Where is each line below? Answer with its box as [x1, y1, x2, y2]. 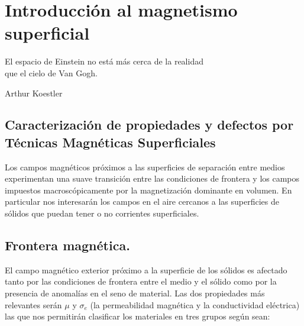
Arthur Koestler [5, 86, 63, 99]
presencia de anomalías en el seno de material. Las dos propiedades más [5, 287, 265, 299]
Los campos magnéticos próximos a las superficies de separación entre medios [5, 160, 285, 173]
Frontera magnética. [5, 236, 130, 254]
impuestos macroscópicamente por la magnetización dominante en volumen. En [5, 183, 292, 196]
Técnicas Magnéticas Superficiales [5, 133, 216, 151]
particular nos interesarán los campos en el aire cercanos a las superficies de [5, 195, 280, 208]
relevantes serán [5, 298, 62, 311]
